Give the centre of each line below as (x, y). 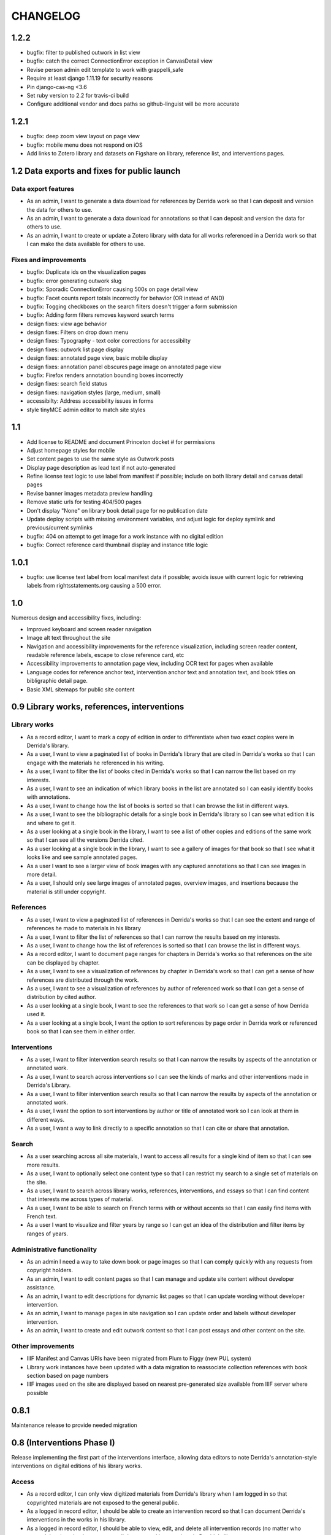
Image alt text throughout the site (69, 638)
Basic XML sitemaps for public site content (81, 689)
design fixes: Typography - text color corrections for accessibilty (109, 341)
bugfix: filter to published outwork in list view (84, 53)
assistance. (41, 1288)
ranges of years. (48, 1234)
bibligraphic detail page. (57, 681)
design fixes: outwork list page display (75, 349)
